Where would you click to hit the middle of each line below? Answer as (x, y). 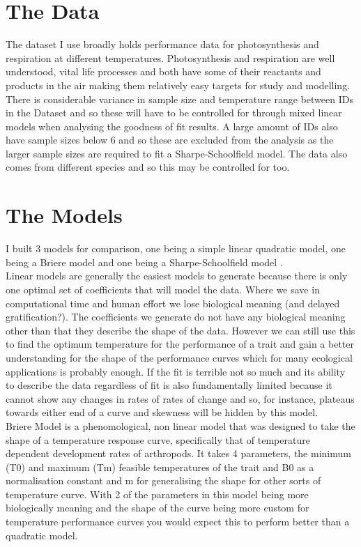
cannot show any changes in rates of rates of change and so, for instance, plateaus (180, 398)
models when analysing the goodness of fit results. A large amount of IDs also (172, 126)
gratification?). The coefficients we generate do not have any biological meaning (176, 317)
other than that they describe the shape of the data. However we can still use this (180, 330)
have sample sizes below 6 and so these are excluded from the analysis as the (170, 140)
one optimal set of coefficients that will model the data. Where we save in (163, 289)
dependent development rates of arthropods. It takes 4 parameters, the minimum (178, 453)
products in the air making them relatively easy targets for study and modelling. (178, 85)
